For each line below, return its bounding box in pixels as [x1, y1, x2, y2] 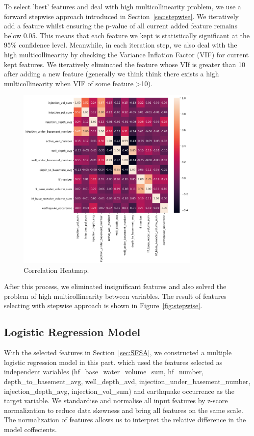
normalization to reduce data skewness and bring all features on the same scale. [4, 405, 243, 415]
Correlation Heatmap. [24, 265, 89, 275]
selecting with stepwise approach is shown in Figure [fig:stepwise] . [4, 300, 203, 311]
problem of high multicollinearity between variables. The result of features [4, 291, 227, 301]
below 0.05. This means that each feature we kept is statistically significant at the [4, 30, 250, 40]
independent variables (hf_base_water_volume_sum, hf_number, [4, 366, 204, 377]
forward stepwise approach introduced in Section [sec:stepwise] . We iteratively [4, 11, 239, 21]
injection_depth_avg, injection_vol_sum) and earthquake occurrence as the [4, 386, 235, 396]
